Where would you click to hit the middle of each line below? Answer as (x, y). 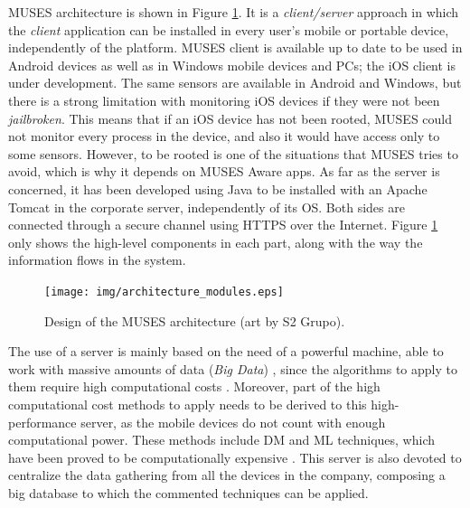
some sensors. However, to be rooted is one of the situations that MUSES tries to (233, 153)
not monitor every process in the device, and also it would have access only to (224, 136)
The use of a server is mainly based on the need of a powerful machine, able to (226, 351)
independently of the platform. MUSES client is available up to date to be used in (235, 47)
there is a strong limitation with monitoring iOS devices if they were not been (224, 100)
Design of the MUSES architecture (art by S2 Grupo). (195, 320)
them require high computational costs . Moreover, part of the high (194, 386)
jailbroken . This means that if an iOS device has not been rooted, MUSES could (230, 118)
